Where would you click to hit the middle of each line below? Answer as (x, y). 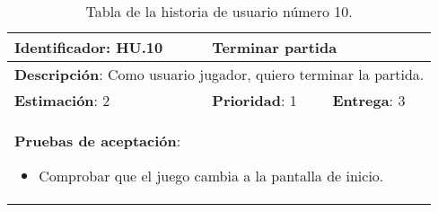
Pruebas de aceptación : (98, 141)
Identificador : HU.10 (89, 47)
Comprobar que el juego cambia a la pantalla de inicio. (211, 176)
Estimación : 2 (62, 100)
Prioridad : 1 (254, 100)
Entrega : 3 (369, 100)
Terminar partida (275, 47)
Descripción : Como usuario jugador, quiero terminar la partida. (219, 74)
